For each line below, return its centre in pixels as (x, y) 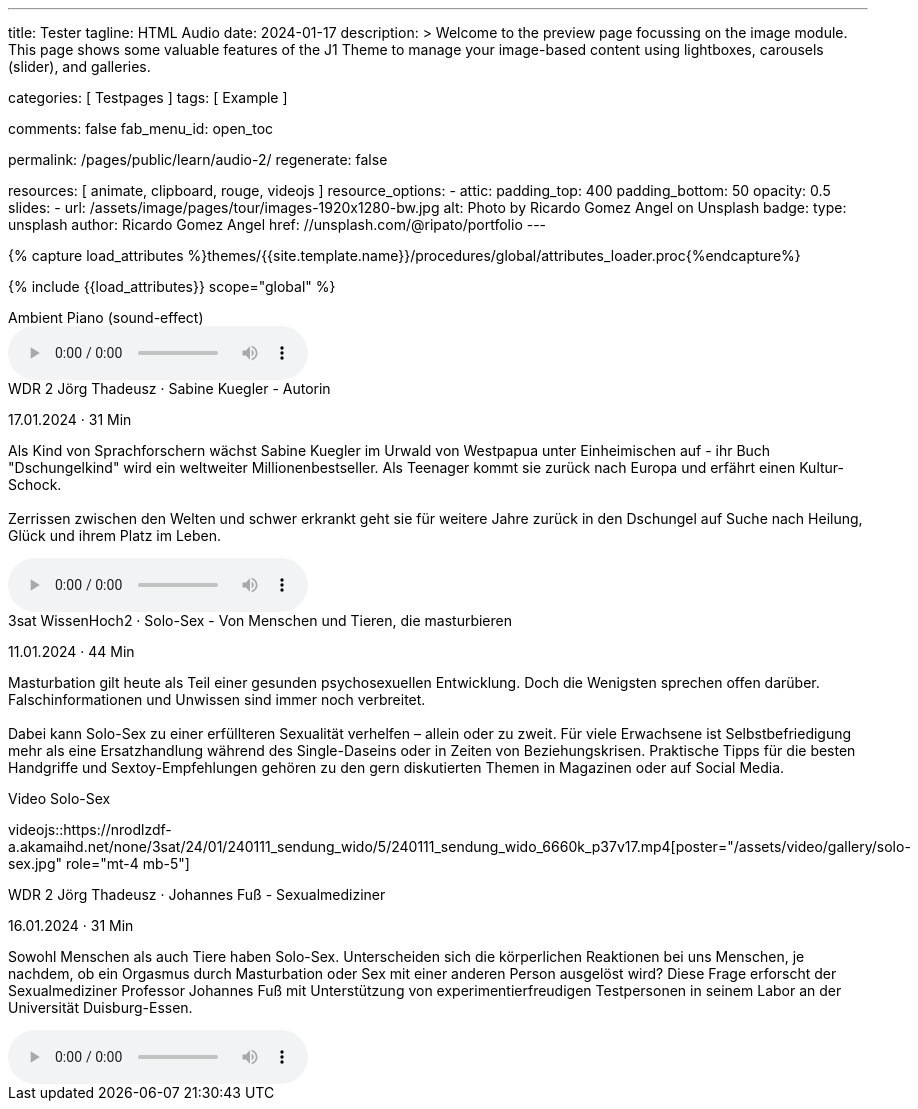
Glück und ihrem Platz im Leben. (115, 535)
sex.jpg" (35, 863)
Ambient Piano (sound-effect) (106, 317)
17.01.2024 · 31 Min (70, 419)
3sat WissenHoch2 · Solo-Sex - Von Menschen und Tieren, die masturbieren (260, 620)
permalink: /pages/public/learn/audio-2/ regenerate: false (198, 159)
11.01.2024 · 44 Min (71, 651)
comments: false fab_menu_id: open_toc (141, 128)
